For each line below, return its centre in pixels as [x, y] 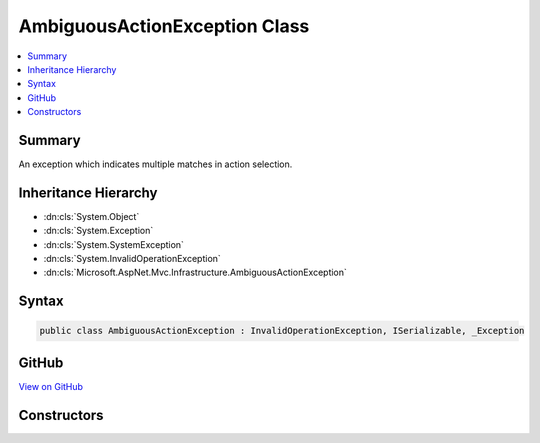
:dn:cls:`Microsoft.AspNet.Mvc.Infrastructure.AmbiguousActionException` [195, 272]
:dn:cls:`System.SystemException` [114, 244]
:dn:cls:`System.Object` [91, 216]
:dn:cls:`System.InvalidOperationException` [132, 259]
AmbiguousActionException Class [164, 26]
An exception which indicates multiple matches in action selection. [155, 164]
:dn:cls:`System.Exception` [98, 231]
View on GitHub [51, 386]
